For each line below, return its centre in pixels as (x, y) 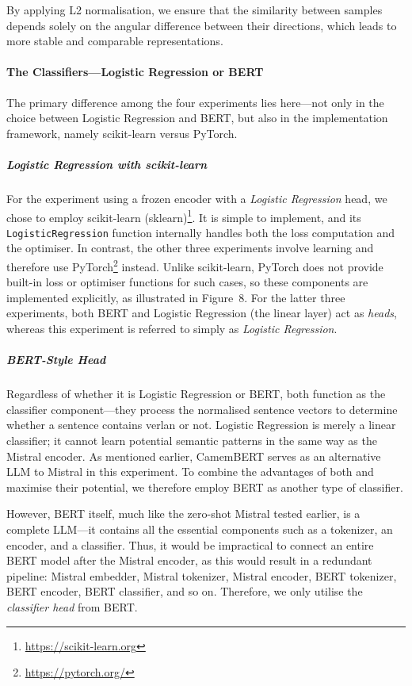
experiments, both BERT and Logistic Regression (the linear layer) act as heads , (202, 313)
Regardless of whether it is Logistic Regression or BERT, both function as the (196, 394)
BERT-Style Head (56, 360)
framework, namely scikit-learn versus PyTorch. (122, 133)
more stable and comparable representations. (115, 41)
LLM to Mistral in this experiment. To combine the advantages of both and (190, 471)
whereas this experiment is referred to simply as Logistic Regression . (172, 329)
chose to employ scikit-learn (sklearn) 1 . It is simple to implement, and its (184, 216)
